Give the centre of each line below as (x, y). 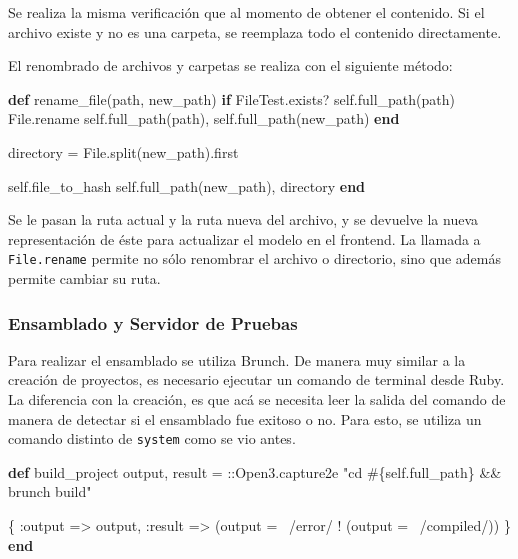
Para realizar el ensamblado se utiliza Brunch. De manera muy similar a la (237, 359)
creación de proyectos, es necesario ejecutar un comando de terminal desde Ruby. (256, 379)
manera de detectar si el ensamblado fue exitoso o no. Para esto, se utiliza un (245, 418)
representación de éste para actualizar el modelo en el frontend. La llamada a (244, 238)
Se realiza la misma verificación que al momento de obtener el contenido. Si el (246, 12)
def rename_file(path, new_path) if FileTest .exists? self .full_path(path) (232, 98)
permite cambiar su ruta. (84, 278)
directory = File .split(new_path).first (123, 151)
